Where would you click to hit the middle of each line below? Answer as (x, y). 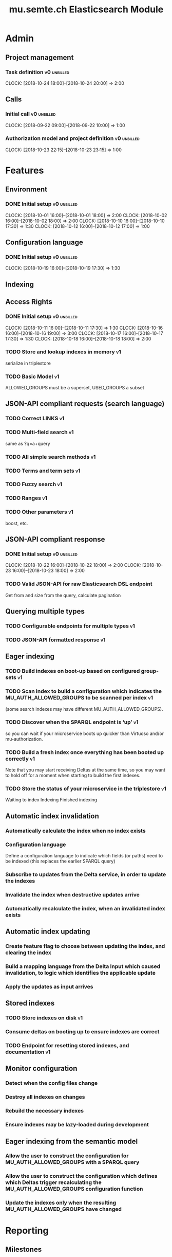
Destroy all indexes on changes (45, 1097)
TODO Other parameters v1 (39, 512)
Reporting (27, 1231)
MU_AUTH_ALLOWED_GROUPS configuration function (74, 1189)
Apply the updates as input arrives (49, 986)
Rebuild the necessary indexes (44, 1111)
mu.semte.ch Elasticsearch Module (86, 10)
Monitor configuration (41, 1069)
